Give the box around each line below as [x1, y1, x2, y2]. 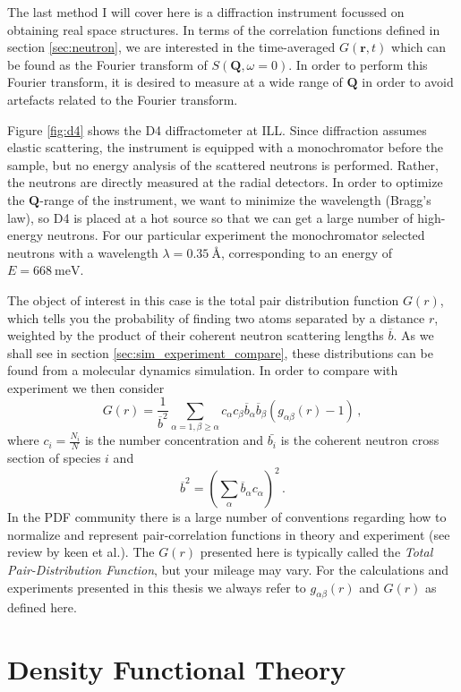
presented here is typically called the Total [200, 542, 433, 561]
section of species [7, 449, 101, 467]
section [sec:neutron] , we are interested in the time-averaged [7, 38, 336, 56]
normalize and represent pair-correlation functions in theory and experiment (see [7, 525, 450, 543]
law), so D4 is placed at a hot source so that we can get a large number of [7, 208, 414, 226]
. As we [393, 326, 434, 345]
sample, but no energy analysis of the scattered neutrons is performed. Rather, [7, 155, 439, 174]
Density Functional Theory [7, 651, 346, 688]
